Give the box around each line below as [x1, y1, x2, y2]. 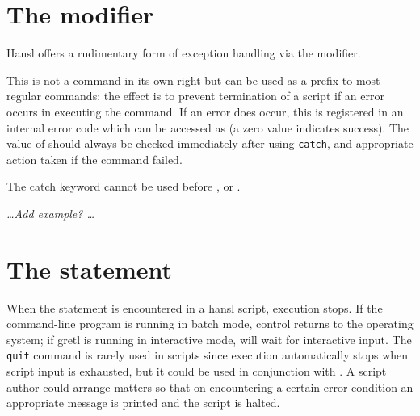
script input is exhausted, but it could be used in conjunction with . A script [6, 363, 387, 380]
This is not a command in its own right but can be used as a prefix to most [6, 71, 380, 88]
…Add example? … [6, 204, 95, 221]
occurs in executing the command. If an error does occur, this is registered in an [6, 103, 404, 120]
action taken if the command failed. [6, 150, 183, 167]
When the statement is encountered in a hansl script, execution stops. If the [6, 299, 383, 316]
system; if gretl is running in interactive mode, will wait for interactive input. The [6, 330, 412, 347]
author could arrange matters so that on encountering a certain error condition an [6, 378, 414, 395]
